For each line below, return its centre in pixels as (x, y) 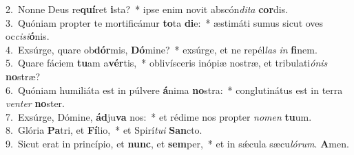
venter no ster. (35, 103)
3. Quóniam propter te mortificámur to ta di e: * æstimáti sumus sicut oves (165, 22)
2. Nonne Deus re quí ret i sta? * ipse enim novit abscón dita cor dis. (147, 9)
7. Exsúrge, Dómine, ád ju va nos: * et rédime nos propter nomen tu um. (159, 116)
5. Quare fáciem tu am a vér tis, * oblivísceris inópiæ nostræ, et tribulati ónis (167, 63)
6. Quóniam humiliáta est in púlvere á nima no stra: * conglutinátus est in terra (174, 90)
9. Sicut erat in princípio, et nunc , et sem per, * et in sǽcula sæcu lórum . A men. (177, 143)
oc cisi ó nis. (28, 36)
